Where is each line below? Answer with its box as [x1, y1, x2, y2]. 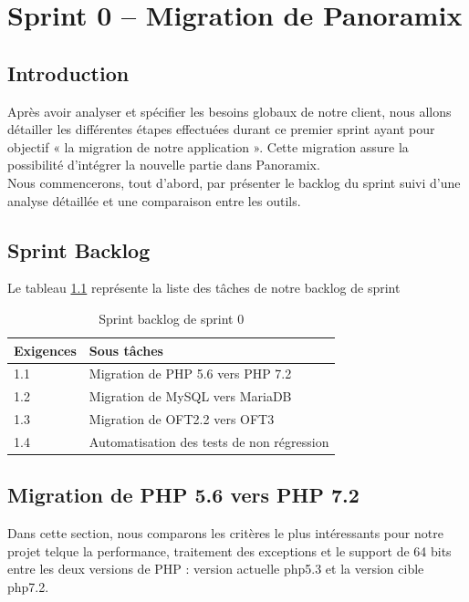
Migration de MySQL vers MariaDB [89, 387, 292, 406]
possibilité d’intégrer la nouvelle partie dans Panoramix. [7, 155, 320, 174]
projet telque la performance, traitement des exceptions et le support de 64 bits [7, 541, 452, 560]
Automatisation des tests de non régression [89, 431, 329, 451]
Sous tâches [89, 340, 163, 359]
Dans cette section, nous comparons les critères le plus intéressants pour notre [7, 524, 443, 543]
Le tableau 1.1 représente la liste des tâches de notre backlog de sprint [7, 278, 401, 297]
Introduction [7, 58, 130, 87]
